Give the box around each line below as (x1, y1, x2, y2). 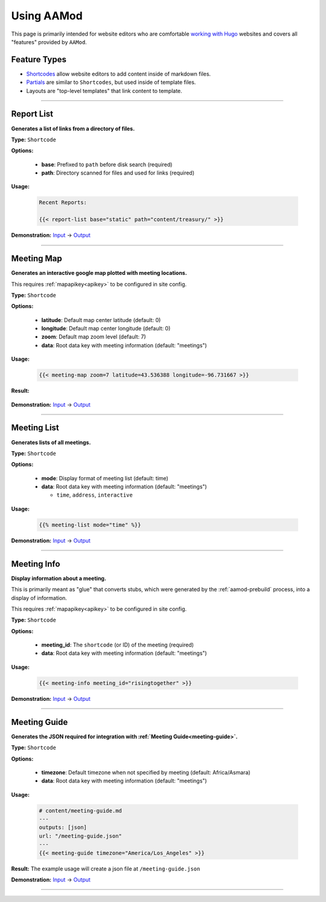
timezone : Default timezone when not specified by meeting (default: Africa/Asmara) (41, 768, 251, 776)
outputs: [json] (39, 824, 88, 831)
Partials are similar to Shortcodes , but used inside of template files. (26, 79, 196, 86)
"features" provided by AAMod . (11, 38, 87, 45)
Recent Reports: (39, 199, 88, 206)
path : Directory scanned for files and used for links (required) (41, 169, 195, 176)
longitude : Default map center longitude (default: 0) (41, 325, 171, 332)
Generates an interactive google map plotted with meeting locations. (11, 269, 187, 277)
